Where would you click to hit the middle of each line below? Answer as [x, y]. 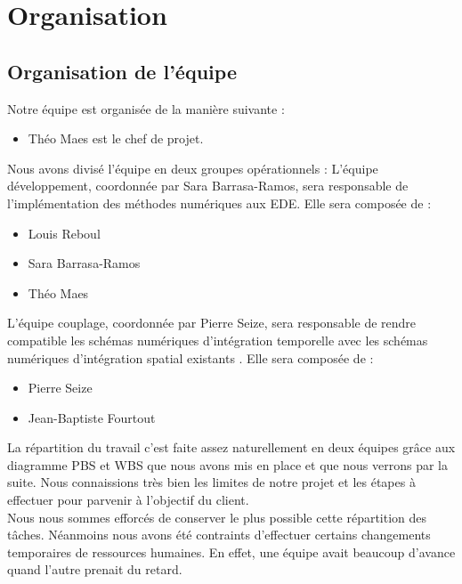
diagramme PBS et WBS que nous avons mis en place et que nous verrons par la [227, 464]
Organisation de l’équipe [122, 71]
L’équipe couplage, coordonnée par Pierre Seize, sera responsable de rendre [212, 323]
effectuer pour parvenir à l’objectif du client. [128, 500]
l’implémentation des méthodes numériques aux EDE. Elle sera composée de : [219, 203]
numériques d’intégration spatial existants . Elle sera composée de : [190, 357]
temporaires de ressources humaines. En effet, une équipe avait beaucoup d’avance [231, 552]
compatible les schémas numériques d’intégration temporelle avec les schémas [218, 340]
